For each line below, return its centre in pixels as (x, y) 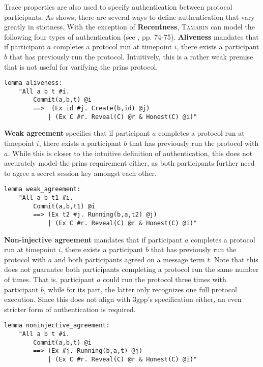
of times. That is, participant (49, 279)
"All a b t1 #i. (46, 198)
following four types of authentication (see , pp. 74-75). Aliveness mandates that (131, 36)
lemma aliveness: (33, 83)
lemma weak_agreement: (42, 189)
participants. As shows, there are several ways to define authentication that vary (129, 17)
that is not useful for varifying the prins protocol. (81, 66)
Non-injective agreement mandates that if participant (93, 239)
